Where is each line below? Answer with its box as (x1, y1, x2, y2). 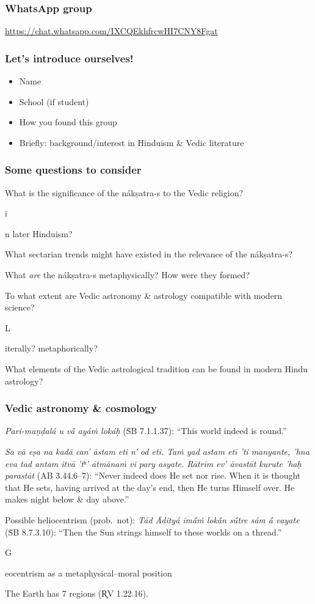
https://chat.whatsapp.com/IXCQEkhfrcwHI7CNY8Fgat (5, 24, 218, 37)
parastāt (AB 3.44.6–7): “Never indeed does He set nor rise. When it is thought (5, 469, 301, 482)
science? (5, 301, 35, 314)
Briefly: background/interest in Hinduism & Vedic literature (19, 136, 244, 149)
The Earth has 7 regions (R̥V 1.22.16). (5, 587, 148, 600)
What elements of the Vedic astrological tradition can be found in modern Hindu (5, 362, 308, 375)
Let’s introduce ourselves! (5, 50, 134, 65)
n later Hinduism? (5, 227, 73, 240)
